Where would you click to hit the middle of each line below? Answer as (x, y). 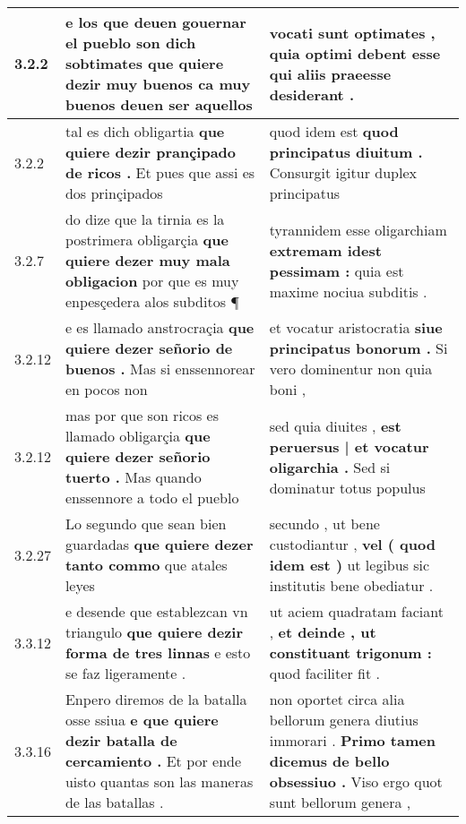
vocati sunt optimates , (352, 32)
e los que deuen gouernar (155, 22)
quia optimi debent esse (355, 53)
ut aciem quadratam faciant (356, 611)
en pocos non (106, 389)
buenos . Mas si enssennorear (160, 369)
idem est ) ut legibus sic (349, 565)
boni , (288, 389)
